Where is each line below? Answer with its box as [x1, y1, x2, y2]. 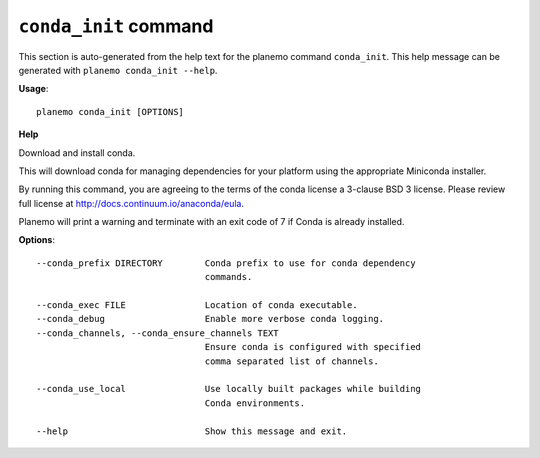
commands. [204, 271, 253, 283]
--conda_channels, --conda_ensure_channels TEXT [36, 327, 279, 339]
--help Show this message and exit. [36, 425, 348, 437]
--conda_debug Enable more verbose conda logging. [36, 313, 385, 325]
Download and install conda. [18, 146, 136, 159]
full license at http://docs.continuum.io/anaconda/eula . [18, 197, 245, 209]
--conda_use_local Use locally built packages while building [36, 383, 422, 395]
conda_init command [18, 15, 214, 37]
